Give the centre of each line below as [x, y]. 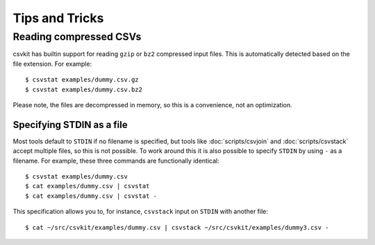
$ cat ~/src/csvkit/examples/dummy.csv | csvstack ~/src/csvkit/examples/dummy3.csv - [177, 227]
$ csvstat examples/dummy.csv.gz [82, 80]
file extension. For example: [52, 64]
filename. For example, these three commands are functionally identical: [116, 161]
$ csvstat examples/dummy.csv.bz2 [84, 89]
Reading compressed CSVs [77, 37]
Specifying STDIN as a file [70, 125]
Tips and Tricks [58, 18]
